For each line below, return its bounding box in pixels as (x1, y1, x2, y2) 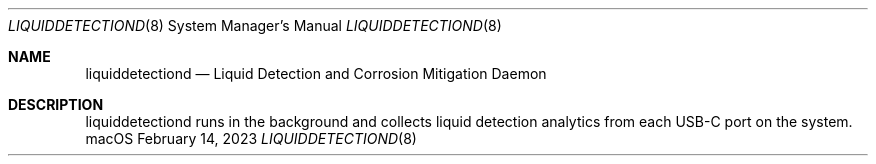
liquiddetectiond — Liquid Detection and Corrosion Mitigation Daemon (85, 65, 547, 82)
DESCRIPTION (8, 96, 104, 113)
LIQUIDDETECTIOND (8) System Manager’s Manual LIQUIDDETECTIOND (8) (8, 17, 502, 34)
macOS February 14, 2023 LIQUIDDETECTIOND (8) (85, 130, 417, 147)
